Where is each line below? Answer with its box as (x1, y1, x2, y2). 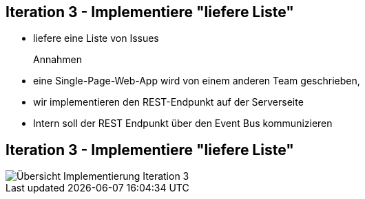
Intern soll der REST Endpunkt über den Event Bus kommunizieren (33, 117, 333, 130)
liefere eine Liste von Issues (33, 32, 159, 45)
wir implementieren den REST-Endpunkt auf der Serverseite (33, 96, 304, 108)
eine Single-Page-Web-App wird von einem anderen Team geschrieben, (33, 75, 360, 87)
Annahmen (33, 54, 83, 66)
